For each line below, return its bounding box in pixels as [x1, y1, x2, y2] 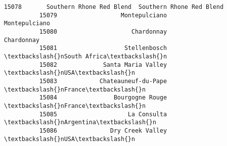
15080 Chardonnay [39, 28, 167, 35]
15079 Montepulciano [39, 11, 167, 19]
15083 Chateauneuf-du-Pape [39, 77, 167, 85]
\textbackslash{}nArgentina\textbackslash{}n [4, 119, 156, 126]
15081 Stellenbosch [39, 45, 167, 52]
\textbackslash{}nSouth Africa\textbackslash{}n [4, 52, 167, 60]
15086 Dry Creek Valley [39, 127, 167, 134]
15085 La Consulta [39, 110, 167, 118]
